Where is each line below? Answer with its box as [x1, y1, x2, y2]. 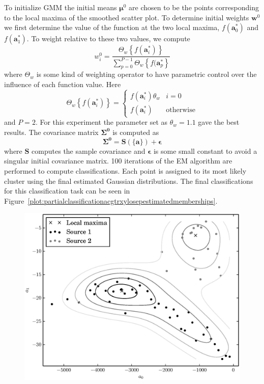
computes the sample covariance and [32, 145, 145, 156]
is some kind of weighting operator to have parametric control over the [36, 69, 257, 79]
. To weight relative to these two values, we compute [26, 33, 190, 44]
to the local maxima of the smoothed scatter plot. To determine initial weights [4, 12, 249, 22]
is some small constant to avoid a [153, 145, 257, 156]
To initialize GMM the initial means [4, 2, 117, 12]
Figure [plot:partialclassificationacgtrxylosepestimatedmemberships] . [4, 195, 218, 206]
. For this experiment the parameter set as [35, 117, 168, 127]
